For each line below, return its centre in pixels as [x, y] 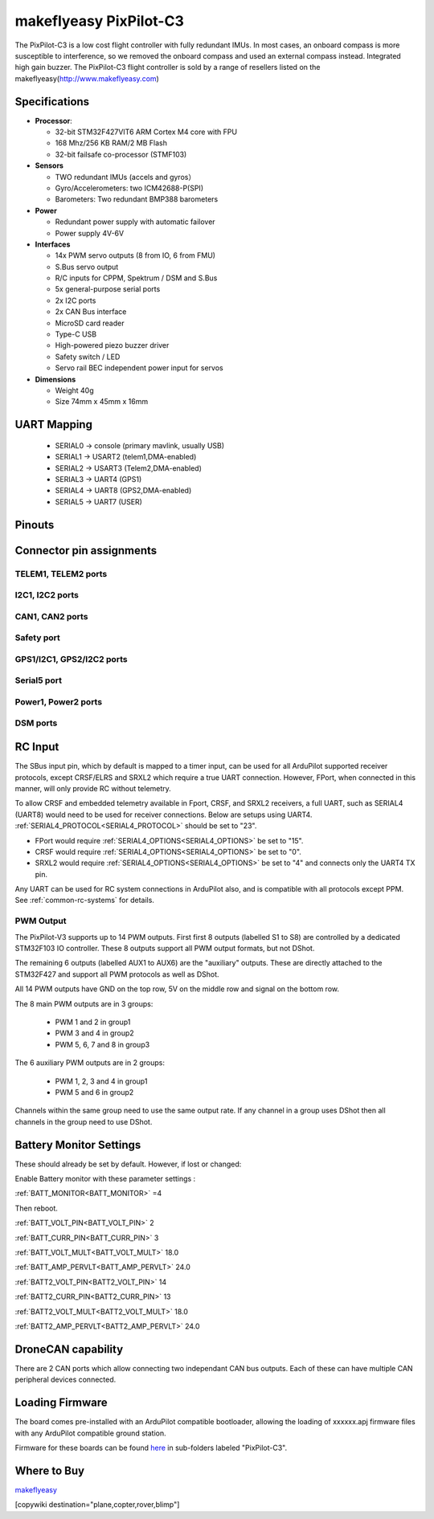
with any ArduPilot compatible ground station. [90, 1433]
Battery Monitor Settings [78, 1145]
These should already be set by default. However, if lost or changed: [128, 1164]
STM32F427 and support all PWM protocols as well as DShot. [117, 974]
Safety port [37, 638]
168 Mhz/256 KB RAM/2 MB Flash [111, 143]
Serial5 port [38, 680]
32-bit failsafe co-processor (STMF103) [121, 154]
